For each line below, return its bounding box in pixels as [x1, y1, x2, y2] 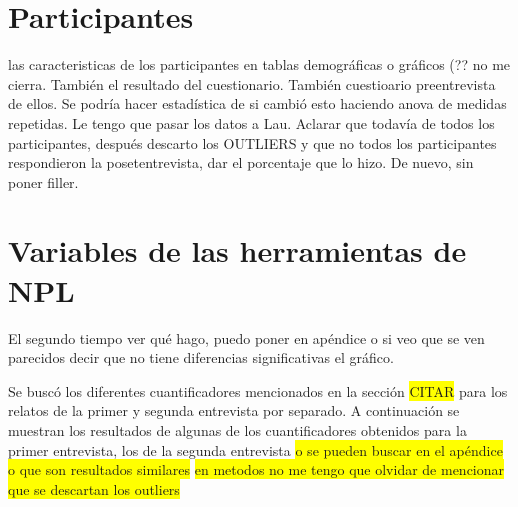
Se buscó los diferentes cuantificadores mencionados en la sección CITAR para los [8, 380, 508, 401]
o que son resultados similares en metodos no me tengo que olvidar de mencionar [8, 459, 505, 480]
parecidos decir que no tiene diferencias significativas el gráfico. [8, 347, 394, 368]
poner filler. [8, 171, 79, 192]
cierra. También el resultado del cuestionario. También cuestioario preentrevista [8, 73, 496, 94]
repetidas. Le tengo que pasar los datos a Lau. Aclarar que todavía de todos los [8, 112, 495, 133]
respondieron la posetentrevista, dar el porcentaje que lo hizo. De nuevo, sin [8, 152, 474, 173]
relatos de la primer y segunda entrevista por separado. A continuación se [8, 400, 460, 421]
